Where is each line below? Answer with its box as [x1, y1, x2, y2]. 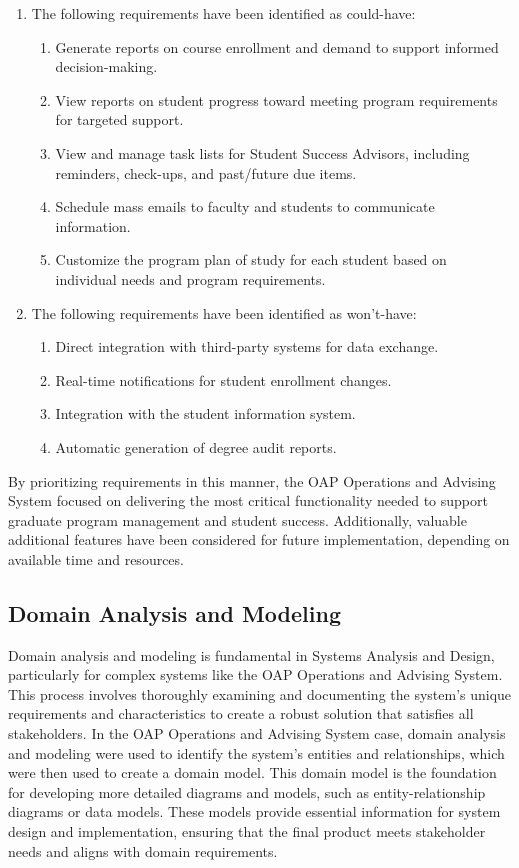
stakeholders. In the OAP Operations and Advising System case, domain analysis [8, 723, 506, 744]
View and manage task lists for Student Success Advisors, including [55, 142, 470, 163]
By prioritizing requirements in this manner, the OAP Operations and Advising [8, 470, 496, 491]
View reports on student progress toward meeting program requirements [55, 89, 498, 110]
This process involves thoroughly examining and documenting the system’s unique [8, 683, 512, 704]
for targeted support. [55, 109, 184, 130]
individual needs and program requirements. [55, 268, 326, 289]
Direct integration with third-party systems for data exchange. [55, 336, 439, 357]
